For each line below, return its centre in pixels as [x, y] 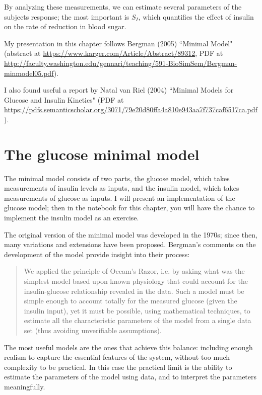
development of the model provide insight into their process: [97, 254]
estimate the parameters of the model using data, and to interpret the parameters [130, 377]
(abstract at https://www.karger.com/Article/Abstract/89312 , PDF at [114, 53]
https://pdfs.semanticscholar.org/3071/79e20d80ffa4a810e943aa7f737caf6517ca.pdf [131, 109]
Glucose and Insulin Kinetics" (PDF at [64, 99]
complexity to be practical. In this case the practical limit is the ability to [118, 367]
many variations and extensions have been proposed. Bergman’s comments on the [130, 244]
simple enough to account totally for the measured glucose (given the [130, 301]
